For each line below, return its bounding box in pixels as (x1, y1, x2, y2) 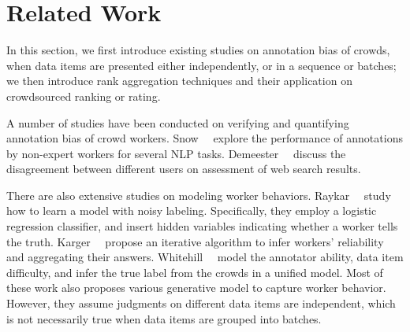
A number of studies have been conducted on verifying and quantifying (6, 114, 349, 131)
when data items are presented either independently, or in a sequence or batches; (6, 57, 397, 73)
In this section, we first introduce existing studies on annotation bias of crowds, (6, 42, 390, 58)
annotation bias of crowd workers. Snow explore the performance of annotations (6, 130, 403, 146)
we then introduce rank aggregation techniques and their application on (6, 72, 352, 89)
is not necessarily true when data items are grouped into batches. (6, 310, 322, 326)
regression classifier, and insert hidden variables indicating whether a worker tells (6, 218, 398, 234)
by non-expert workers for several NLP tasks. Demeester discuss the (6, 145, 346, 161)
